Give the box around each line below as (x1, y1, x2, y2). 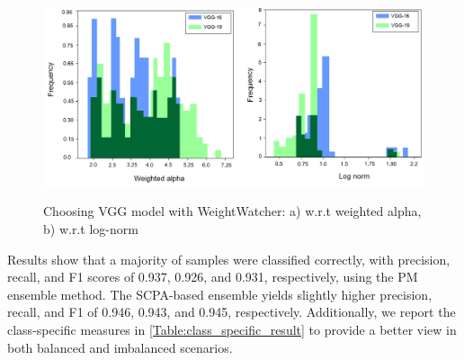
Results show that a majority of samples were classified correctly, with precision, (7, 249, 451, 268)
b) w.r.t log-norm (43, 219, 138, 238)
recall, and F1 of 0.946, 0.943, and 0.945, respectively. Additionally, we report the (7, 302, 456, 321)
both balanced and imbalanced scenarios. (7, 337, 233, 356)
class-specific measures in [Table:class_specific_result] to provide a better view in (7, 319, 457, 338)
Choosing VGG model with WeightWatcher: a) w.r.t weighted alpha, (43, 202, 422, 220)
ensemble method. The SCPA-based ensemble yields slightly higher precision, (7, 284, 433, 303)
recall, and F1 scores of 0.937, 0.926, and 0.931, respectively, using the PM (7, 267, 418, 286)
